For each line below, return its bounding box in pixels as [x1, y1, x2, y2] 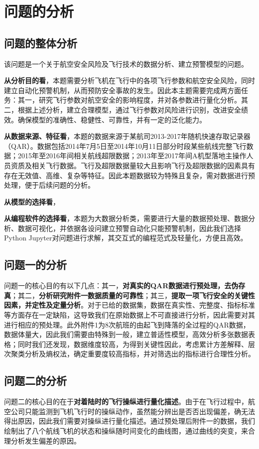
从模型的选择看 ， [4, 196, 60, 207]
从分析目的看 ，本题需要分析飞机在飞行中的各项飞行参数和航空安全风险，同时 [4, 75, 255, 86]
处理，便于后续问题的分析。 [4, 180, 95, 190]
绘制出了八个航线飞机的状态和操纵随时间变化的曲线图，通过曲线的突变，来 [4, 426, 248, 436]
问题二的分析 [4, 373, 67, 388]
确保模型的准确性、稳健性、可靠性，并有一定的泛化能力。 [17, 114, 206, 124]
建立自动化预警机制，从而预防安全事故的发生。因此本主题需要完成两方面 [4, 85, 241, 95]
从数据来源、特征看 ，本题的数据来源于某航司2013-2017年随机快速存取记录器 [4, 131, 251, 141]
